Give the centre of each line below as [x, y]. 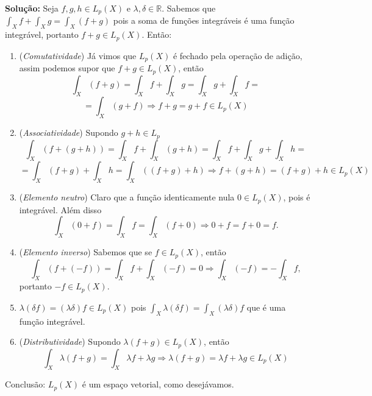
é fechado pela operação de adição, [238, 55]
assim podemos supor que [67, 68]
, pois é [297, 197]
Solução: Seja [32, 8]
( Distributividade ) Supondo [70, 341]
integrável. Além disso [60, 209]
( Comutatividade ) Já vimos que [78, 55]
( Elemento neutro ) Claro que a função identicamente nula [127, 197]
